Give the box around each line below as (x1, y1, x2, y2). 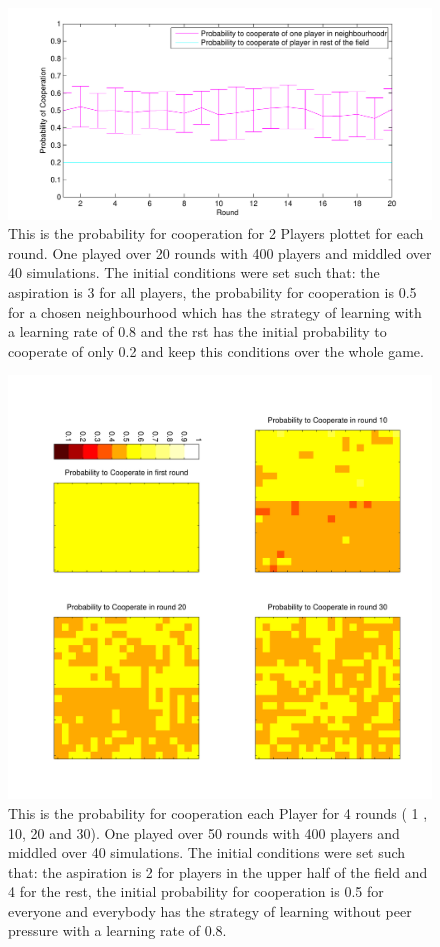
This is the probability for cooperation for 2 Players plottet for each (8, 223, 424, 244)
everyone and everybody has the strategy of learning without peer (8, 900, 412, 921)
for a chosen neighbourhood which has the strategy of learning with (8, 301, 422, 322)
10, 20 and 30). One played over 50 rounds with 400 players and (8, 822, 400, 843)
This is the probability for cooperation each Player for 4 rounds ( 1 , (8, 802, 428, 823)
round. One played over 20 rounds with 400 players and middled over (8, 242, 432, 263)
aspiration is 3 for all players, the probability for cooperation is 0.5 (8, 281, 417, 302)
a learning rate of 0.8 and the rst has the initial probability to (8, 321, 387, 342)
